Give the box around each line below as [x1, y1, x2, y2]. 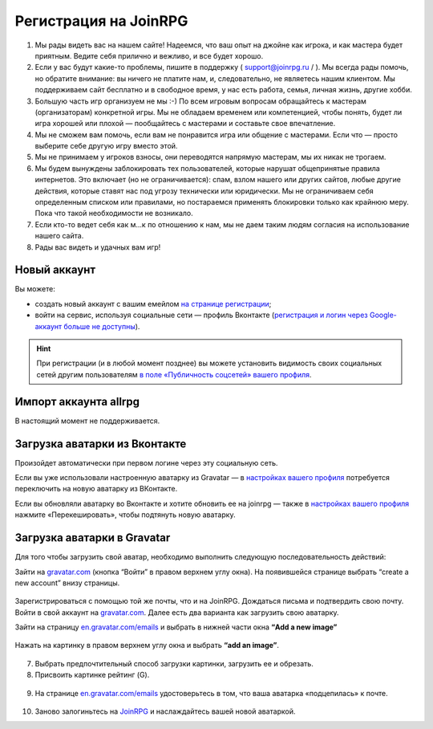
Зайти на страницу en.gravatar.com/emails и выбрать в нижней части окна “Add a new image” [14, 622, 338, 632]
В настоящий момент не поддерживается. [14, 416, 160, 426]
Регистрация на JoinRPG [14, 12, 188, 30]
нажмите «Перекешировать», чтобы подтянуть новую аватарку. [14, 510, 236, 519]
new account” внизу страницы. [14, 578, 120, 588]
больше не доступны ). [63, 321, 140, 331]
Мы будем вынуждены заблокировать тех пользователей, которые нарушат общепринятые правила [34, 163, 380, 173]
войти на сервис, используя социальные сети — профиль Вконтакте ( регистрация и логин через [34, 310, 368, 320]
